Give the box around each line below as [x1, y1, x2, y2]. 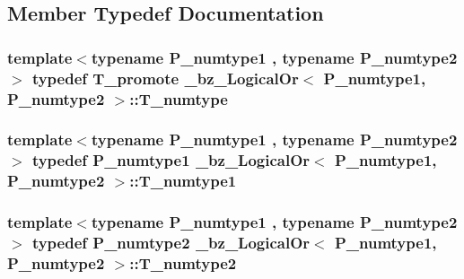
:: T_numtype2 [129, 251, 237, 274]
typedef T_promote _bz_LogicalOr [31, 66, 299, 89]
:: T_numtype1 [129, 170, 237, 192]
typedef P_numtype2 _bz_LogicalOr [31, 231, 311, 253]
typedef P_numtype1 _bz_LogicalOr [31, 149, 311, 171]
